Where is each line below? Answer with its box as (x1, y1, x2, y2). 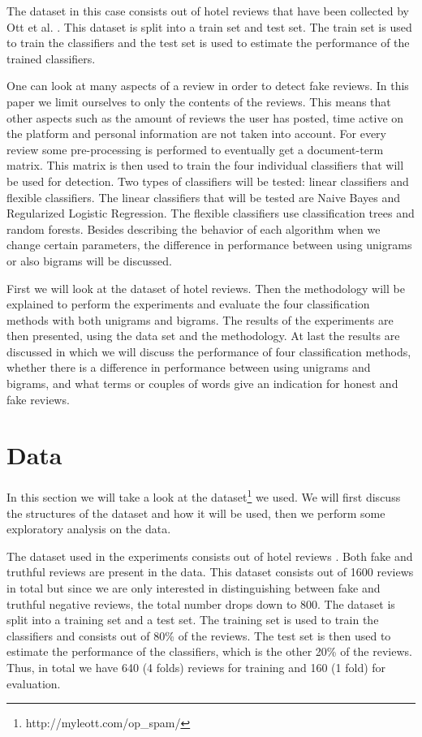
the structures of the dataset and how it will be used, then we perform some (6, 504, 385, 521)
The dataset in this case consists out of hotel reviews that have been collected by (6, 2, 409, 19)
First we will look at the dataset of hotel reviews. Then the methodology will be (6, 279, 405, 296)
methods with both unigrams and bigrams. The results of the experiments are (6, 311, 394, 328)
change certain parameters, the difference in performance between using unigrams (6, 236, 412, 253)
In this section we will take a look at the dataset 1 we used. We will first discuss (6, 486, 401, 506)
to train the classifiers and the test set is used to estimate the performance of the (6, 34, 410, 51)
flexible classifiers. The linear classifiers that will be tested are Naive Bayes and (6, 188, 401, 205)
